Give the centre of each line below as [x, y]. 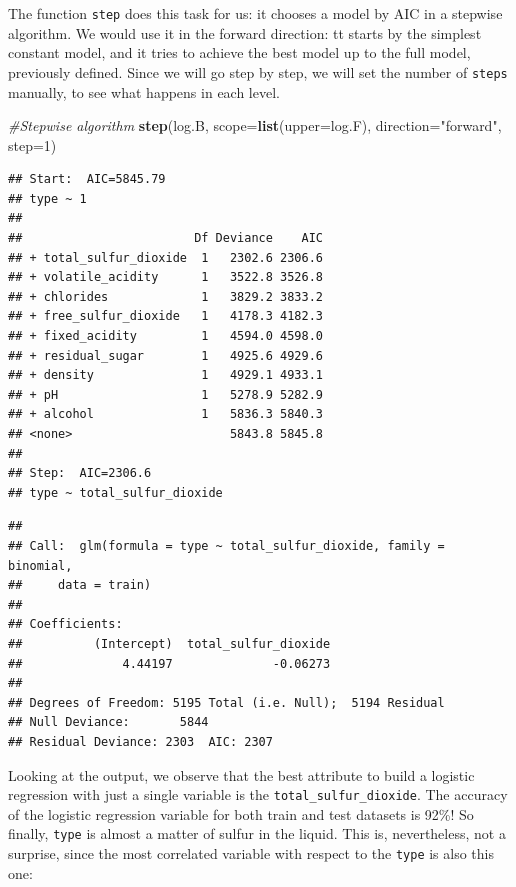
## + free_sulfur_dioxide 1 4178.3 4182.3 [165, 316]
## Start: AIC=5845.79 [87, 179]
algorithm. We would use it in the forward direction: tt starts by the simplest [245, 32]
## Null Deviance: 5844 [108, 722]
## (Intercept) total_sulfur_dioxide [169, 643]
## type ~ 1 [47, 198]
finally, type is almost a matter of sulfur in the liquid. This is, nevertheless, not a [257, 833]
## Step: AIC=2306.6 [80, 473]
